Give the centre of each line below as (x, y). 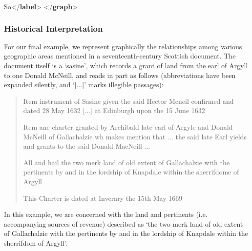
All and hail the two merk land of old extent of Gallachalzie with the (126, 162)
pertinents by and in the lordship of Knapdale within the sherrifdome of (131, 172)
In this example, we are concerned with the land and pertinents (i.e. (106, 214)
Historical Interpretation (53, 28)
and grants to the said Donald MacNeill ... (87, 146)
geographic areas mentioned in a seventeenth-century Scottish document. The (120, 56)
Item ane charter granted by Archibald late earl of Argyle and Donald (128, 126)
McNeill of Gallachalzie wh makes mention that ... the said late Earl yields (135, 136)
